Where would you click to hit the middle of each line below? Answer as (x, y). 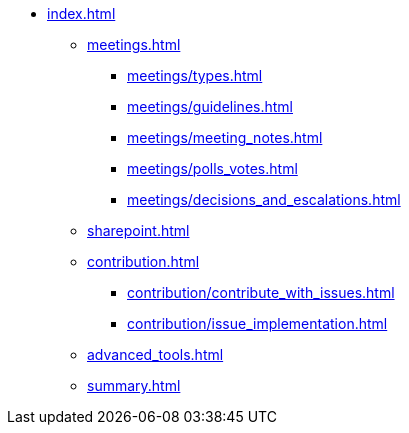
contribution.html (143, 261)
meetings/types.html (195, 75)
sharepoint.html (138, 230)
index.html (81, 13)
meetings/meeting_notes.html (225, 137)
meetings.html (134, 44)
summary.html (134, 385)
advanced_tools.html (155, 354)
